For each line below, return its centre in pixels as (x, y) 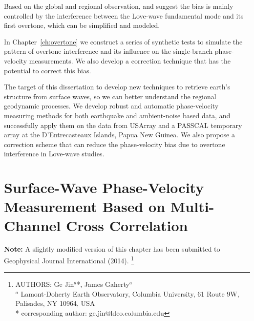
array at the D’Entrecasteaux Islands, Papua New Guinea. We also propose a (119, 135)
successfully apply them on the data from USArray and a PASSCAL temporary (123, 125)
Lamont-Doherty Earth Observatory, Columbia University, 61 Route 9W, (130, 293)
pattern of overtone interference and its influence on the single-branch (108, 51)
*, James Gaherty (103, 284)
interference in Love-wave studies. (54, 154)
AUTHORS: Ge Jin (45, 284)
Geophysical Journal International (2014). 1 (69, 260)
